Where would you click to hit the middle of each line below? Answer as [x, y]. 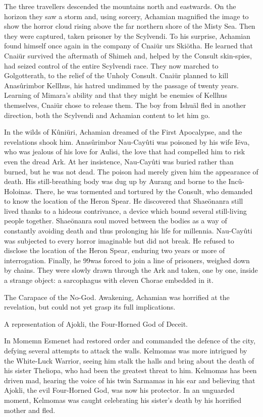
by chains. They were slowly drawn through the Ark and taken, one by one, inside [131, 270]
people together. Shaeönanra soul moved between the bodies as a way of [116, 221]
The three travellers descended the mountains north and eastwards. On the [120, 6]
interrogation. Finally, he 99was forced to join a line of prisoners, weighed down [127, 260]
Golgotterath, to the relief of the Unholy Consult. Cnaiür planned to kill [116, 75]
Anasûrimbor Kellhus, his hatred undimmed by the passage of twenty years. [121, 85]
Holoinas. [18, 191]
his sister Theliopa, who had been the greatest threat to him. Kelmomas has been [130, 370]
